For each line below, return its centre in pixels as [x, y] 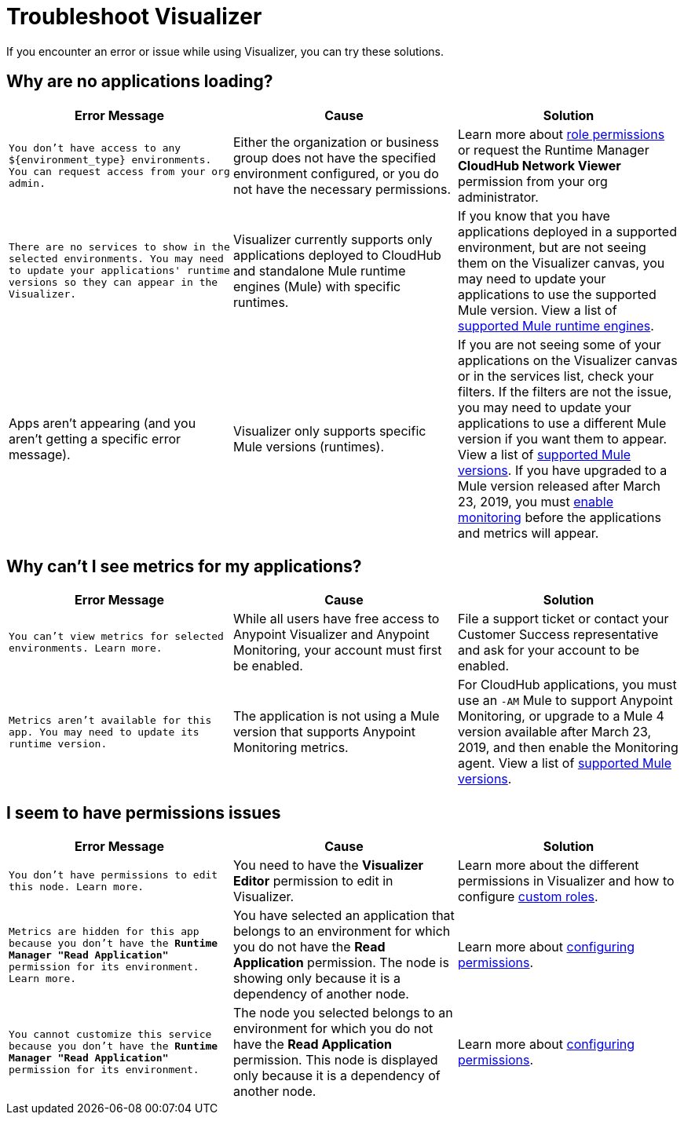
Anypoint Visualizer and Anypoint [331, 635]
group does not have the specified [335, 157]
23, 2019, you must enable [535, 501]
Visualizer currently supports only [333, 239]
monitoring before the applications [559, 517]
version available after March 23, [554, 732]
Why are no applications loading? [140, 82]
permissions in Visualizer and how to [566, 881]
